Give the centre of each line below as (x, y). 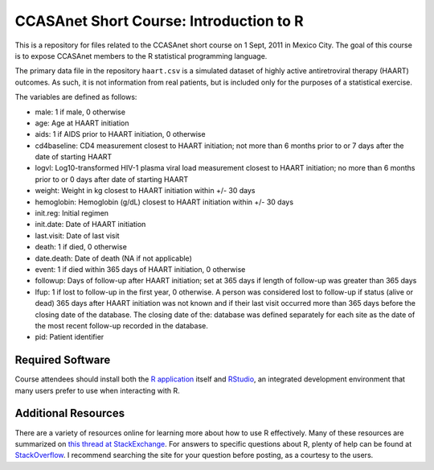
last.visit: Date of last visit (77, 235)
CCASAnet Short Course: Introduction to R (160, 21)
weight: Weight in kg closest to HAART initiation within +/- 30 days (145, 191)
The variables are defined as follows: (76, 97)
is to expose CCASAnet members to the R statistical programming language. (141, 56)
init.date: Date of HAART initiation (90, 225)
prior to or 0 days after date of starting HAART (112, 179)
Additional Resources (70, 413)
